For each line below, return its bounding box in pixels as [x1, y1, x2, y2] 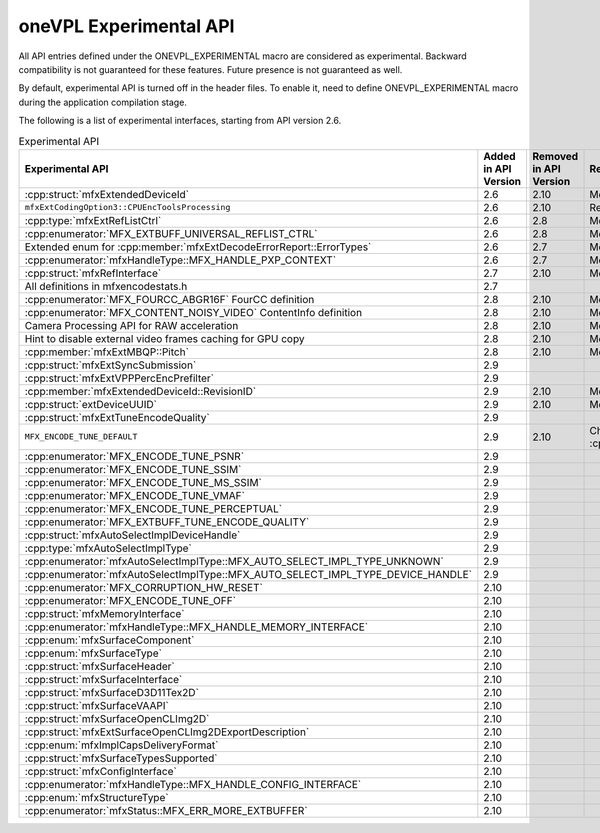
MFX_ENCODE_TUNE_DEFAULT [24, 431, 138, 442]
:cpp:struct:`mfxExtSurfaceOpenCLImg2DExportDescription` [24, 725, 310, 739]
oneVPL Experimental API [18, 15, 235, 37]
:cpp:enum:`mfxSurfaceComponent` [24, 633, 195, 647]
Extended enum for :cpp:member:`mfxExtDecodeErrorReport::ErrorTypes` [24, 240, 372, 254]
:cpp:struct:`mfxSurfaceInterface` [24, 672, 183, 686]
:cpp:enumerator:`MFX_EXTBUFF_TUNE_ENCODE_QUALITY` [24, 515, 310, 529]
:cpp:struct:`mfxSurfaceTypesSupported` [24, 751, 218, 765]
